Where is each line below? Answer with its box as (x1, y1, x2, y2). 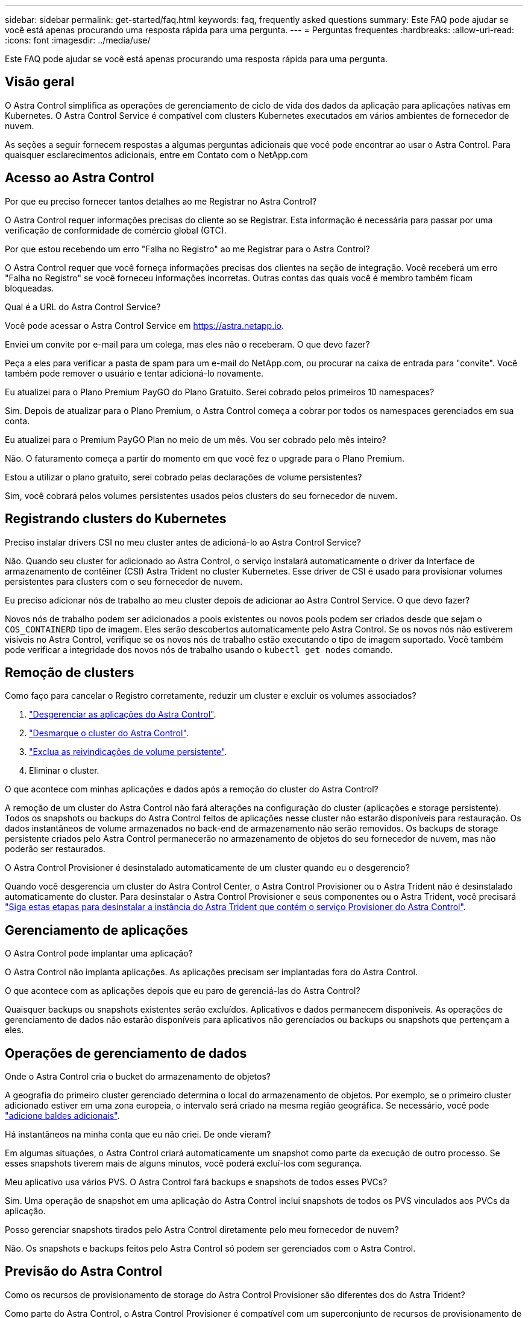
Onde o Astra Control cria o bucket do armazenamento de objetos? (5, 1071, 271, 1082)
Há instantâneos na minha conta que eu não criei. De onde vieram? (5, 1129, 271, 1140)
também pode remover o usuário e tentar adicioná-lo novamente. (5, 368, 264, 378)
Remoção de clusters (5, 664, 134, 680)
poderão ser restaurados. (5, 844, 105, 855)
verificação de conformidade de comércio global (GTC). (5, 224, 227, 235)
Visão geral (5, 74, 75, 90)
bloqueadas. (5, 282, 54, 293)
